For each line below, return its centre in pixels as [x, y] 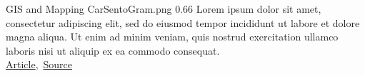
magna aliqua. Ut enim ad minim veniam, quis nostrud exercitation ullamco [172, 37]
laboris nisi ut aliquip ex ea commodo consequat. [113, 50]
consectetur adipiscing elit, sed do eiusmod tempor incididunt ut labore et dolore [183, 22]
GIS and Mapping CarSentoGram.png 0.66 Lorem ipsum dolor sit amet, [164, 9]
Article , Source [39, 64]
